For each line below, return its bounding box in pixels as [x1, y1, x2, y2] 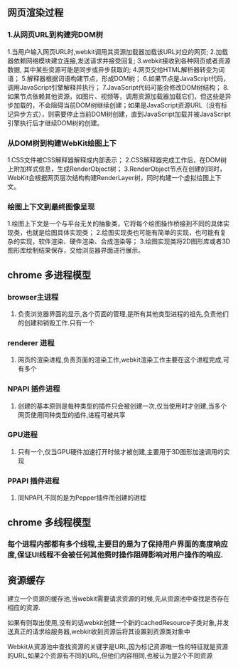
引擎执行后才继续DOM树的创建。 [7, 118, 104, 127]
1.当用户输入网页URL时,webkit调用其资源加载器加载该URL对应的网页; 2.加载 [7, 47, 229, 56]
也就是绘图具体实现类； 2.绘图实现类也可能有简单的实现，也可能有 [26, 229, 220, 237]
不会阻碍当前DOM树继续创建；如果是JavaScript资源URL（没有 [38, 100, 222, 109]
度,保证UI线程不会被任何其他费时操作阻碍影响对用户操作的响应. [7, 550, 224, 560]
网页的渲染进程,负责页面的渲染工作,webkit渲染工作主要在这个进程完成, [17, 355, 224, 364]
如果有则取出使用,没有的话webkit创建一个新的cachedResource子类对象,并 [7, 619, 223, 627]
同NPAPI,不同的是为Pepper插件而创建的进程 [17, 493, 147, 502]
